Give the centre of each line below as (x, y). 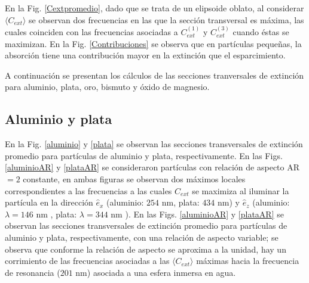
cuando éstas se (261, 32)
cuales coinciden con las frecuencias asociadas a (91, 32)
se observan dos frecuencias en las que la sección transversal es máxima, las (166, 19)
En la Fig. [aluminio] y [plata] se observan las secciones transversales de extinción (154, 144)
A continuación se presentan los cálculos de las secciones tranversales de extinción (154, 75)
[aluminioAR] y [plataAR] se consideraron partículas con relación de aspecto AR (152, 167)
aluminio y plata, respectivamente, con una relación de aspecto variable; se (142, 237)
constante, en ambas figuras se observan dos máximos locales (134, 178)
